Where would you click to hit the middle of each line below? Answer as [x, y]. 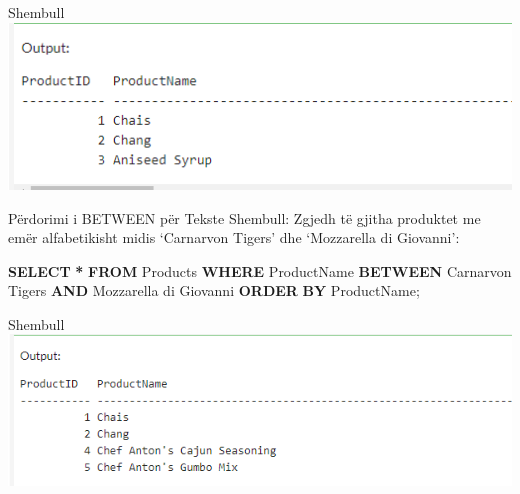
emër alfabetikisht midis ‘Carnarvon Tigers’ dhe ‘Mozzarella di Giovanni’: [234, 237]
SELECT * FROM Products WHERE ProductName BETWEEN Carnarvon [260, 270]
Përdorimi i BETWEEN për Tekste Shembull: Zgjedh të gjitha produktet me [244, 217]
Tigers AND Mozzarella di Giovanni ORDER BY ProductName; [214, 290]
